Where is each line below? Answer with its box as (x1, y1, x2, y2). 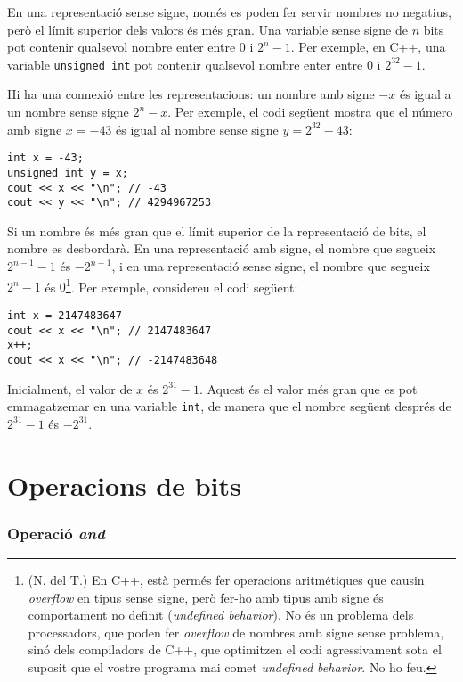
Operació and (7, 522, 105, 544)
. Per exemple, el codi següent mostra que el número (167, 103, 453, 121)
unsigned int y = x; (7, 166, 129, 179)
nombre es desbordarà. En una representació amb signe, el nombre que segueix (7, 239, 436, 258)
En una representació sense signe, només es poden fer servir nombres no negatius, (7, 3, 451, 21)
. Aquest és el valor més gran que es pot (199, 379, 418, 398)
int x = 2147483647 (7, 308, 122, 322)
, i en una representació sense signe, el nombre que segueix (111, 257, 430, 275)
